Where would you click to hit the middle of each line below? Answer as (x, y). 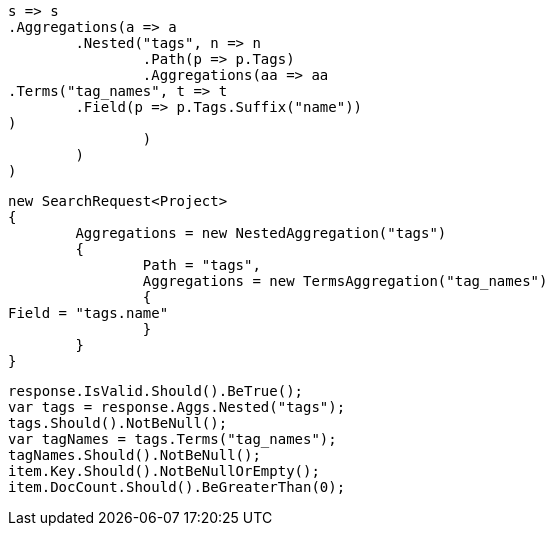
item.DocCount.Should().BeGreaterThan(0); (177, 487)
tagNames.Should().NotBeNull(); (134, 455)
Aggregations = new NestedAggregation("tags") (261, 233)
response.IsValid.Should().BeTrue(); (156, 391)
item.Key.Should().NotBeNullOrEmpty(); (164, 471)
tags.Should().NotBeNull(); (118, 423)
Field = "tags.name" (88, 313)
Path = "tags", (201, 265)
